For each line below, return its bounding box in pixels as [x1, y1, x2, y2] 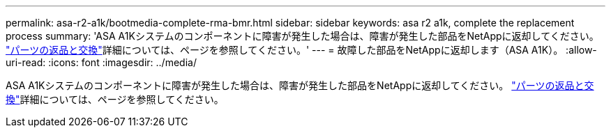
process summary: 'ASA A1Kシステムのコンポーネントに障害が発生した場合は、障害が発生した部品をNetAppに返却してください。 [6, 30, 599, 42]
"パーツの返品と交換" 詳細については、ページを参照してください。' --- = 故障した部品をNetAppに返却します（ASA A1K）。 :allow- [6, 44, 597, 56]
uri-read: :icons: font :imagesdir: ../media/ [6, 56, 197, 68]
